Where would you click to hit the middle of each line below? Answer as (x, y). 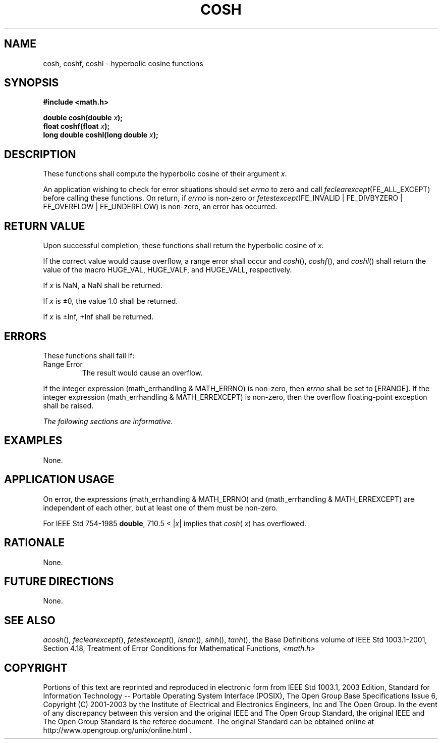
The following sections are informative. (108, 421)
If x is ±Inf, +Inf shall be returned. (98, 317)
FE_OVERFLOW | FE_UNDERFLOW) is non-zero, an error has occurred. (160, 207)
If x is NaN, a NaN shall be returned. (103, 286)
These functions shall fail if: (89, 355)
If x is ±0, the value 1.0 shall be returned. (111, 301)
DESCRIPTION (40, 154)
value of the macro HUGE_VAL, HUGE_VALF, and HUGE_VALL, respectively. (168, 270)
